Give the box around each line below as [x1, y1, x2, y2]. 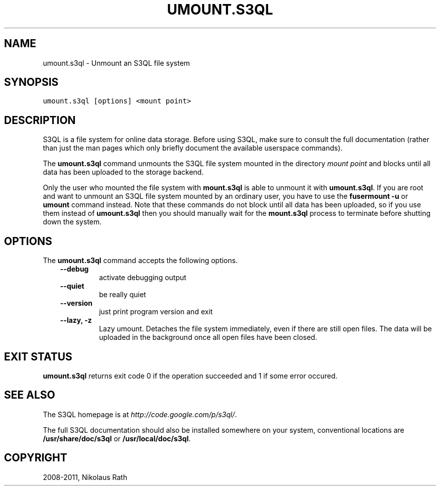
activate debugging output [99, 273, 186, 282]
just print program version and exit [99, 307, 213, 316]
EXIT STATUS [4, 350, 72, 363]
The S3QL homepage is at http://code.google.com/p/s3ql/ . [43, 410, 237, 419]
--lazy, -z [60, 316, 92, 325]
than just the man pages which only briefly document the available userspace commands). [43, 144, 343, 153]
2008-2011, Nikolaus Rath [43, 472, 128, 481]
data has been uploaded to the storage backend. [43, 168, 204, 177]
